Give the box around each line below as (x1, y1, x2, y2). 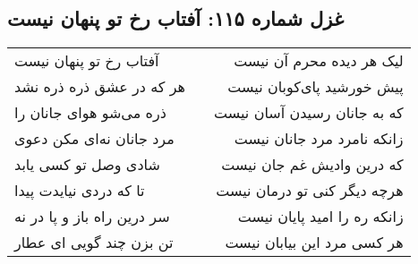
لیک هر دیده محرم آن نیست (234, 50, 404, 72)
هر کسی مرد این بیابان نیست (225, 232, 404, 253)
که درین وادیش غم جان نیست (221, 154, 404, 175)
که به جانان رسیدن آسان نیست (214, 102, 404, 123)
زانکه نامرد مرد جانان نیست (234, 128, 404, 149)
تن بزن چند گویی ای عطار (14, 232, 174, 253)
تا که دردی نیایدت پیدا (14, 180, 145, 201)
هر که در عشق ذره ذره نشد (14, 76, 186, 98)
